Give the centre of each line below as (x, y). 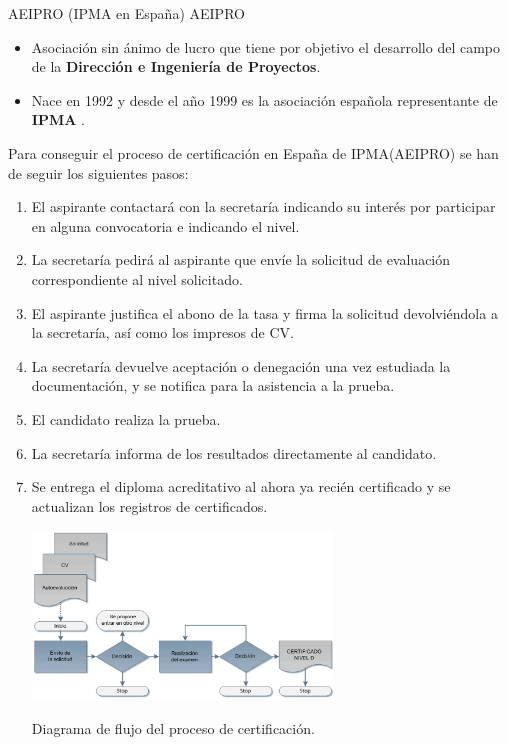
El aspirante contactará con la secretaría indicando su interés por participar (263, 206)
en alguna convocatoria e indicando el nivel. (165, 225)
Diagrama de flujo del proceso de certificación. (173, 727)
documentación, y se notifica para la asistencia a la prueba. (213, 385)
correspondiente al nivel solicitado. (137, 278)
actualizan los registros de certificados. (149, 505)
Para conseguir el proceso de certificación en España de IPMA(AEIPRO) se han (253, 152)
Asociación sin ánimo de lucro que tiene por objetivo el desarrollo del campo (266, 46)
